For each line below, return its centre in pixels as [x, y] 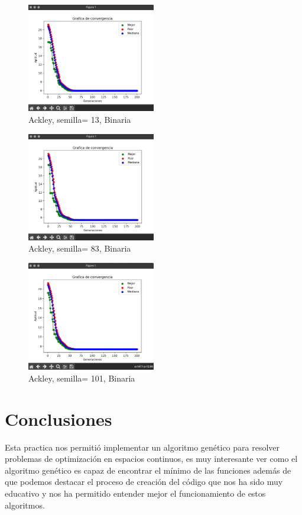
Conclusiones [59, 418]
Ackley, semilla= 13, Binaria [80, 119]
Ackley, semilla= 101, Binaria [82, 378]
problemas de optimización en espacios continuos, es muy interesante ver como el [151, 459]
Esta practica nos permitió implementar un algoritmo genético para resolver [142, 447]
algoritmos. [25, 505]
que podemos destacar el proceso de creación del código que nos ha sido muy [144, 482]
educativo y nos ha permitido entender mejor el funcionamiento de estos [135, 493]
